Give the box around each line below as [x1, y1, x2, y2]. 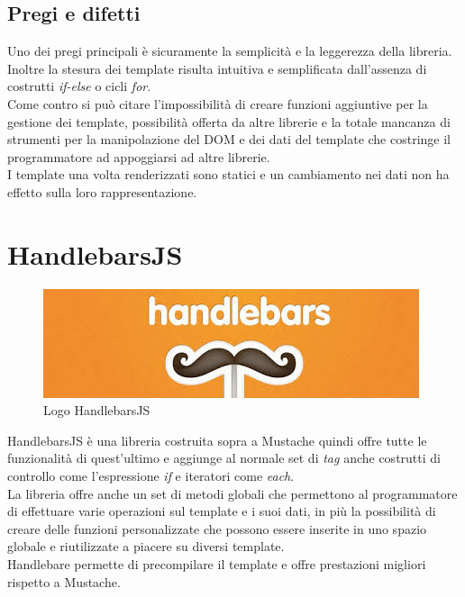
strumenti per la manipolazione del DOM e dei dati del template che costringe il [7, 130, 451, 149]
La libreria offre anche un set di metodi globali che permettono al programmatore [7, 484, 458, 502]
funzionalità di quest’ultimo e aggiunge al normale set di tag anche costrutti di [7, 448, 441, 467]
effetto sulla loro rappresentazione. [7, 182, 197, 201]
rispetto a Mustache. [7, 572, 121, 591]
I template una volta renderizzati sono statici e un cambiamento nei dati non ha [7, 165, 450, 184]
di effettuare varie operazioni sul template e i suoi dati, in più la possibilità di [7, 502, 436, 520]
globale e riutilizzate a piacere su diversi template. [7, 537, 285, 556]
